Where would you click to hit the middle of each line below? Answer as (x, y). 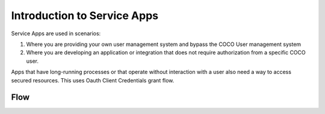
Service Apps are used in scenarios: (56, 33)
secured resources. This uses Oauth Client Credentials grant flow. (93, 80)
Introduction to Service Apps (85, 16)
